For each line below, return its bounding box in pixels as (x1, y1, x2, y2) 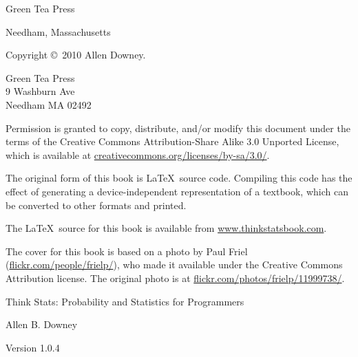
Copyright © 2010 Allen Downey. (6, 47, 146, 62)
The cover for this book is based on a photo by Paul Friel (6, 244, 248, 258)
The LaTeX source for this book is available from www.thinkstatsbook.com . (6, 221, 327, 235)
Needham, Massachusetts (6, 24, 111, 39)
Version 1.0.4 (6, 340, 60, 354)
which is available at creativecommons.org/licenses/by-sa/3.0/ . (6, 147, 270, 162)
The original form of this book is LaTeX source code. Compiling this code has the (6, 171, 352, 185)
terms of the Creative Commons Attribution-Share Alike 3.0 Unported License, (6, 134, 339, 149)
